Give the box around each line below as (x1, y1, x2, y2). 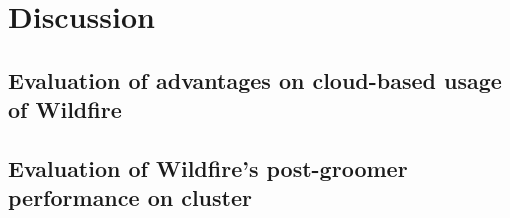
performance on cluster (8, 182, 252, 213)
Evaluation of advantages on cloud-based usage (8, 64, 502, 95)
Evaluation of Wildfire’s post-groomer (8, 152, 408, 183)
